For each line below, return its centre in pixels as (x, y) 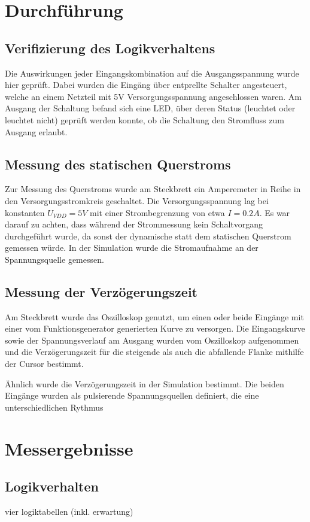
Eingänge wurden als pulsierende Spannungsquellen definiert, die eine (132, 395)
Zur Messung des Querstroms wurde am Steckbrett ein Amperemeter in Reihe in (153, 189)
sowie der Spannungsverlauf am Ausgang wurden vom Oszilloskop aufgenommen (152, 340)
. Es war (275, 212)
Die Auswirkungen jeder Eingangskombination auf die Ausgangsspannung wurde (152, 73)
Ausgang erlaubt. (36, 131)
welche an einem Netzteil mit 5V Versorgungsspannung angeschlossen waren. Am (153, 96)
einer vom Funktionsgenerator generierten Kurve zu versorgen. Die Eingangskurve (155, 328)
